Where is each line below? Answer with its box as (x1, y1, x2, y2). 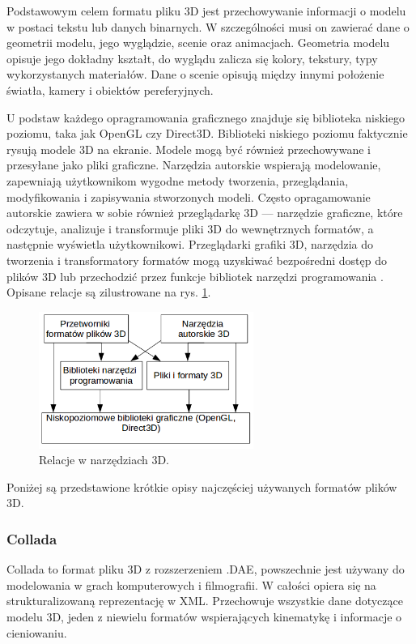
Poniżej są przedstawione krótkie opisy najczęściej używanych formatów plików (6, 478, 397, 495)
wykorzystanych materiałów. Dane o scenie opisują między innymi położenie (6, 66, 384, 83)
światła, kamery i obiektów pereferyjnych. (6, 81, 214, 98)
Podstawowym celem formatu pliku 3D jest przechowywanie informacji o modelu (6, 2, 406, 19)
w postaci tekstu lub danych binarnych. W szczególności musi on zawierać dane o (6, 18, 410, 35)
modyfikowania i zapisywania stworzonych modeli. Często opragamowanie (6, 188, 371, 205)
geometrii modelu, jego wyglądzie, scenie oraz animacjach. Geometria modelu (6, 34, 390, 51)
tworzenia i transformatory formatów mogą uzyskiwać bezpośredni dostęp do (6, 251, 387, 268)
